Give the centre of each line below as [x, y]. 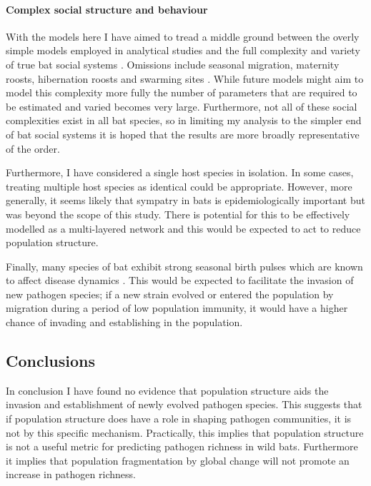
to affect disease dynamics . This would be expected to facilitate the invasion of [180, 280]
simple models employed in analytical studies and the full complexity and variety [183, 50]
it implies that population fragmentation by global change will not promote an [178, 460]
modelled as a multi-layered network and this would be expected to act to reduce [183, 228]
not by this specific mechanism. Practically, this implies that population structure [185, 432]
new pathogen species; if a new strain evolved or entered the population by [170, 294]
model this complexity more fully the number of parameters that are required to [182, 92]
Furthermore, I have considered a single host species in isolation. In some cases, [180, 172]
